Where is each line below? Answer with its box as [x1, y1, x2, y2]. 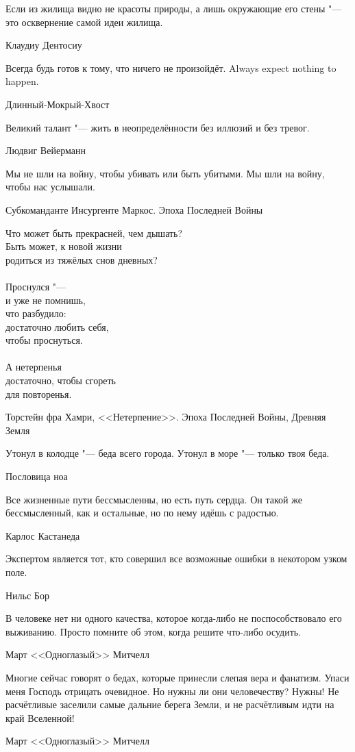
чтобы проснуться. [5, 333, 83, 347]
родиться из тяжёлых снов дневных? [5, 252, 158, 266]
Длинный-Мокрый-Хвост [5, 97, 110, 111]
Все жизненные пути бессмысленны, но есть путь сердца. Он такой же [5, 492, 302, 506]
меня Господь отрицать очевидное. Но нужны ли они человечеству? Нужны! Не [5, 684, 339, 698]
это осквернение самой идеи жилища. [5, 14, 163, 29]
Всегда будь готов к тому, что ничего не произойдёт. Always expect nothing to [5, 60, 336, 75]
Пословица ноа [5, 469, 68, 484]
